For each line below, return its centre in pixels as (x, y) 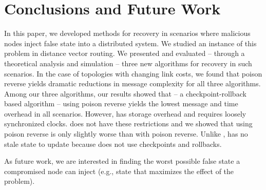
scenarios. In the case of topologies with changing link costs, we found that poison (133, 73)
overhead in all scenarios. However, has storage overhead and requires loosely (125, 113)
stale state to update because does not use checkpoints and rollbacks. (113, 144)
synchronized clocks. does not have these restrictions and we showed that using (128, 123)
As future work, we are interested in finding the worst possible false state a (122, 161)
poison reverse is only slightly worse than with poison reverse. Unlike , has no (126, 134)
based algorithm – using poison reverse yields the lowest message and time (121, 103)
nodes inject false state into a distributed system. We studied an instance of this (130, 43)
